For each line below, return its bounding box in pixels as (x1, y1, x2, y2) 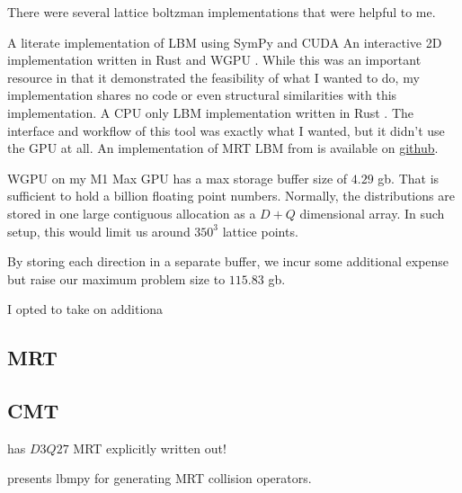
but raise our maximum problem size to (7, 269, 226, 288)
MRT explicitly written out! (73, 438, 227, 457)
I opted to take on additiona (7, 300, 164, 318)
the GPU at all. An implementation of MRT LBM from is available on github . (7, 139, 439, 157)
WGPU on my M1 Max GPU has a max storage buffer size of (7, 168, 348, 187)
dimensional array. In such (299, 203, 445, 222)
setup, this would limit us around (7, 221, 191, 240)
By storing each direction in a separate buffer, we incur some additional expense (7, 252, 449, 271)
